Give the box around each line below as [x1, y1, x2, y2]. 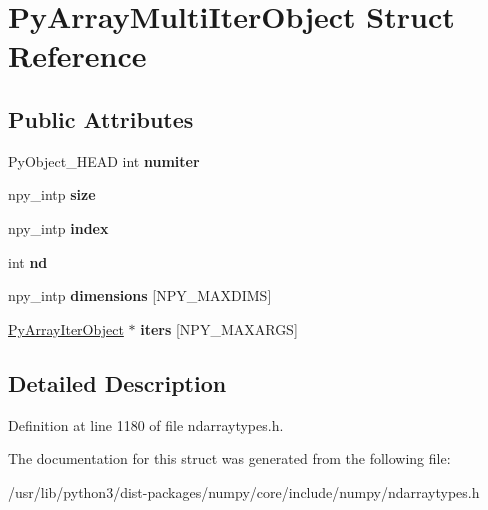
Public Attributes [8, 103, 194, 134]
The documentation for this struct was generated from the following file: [8, 448, 451, 469]
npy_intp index [8, 217, 109, 238]
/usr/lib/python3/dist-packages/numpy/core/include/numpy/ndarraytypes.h [8, 481, 480, 502]
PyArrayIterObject [8, 318, 124, 339]
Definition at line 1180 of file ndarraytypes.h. [8, 414, 284, 435]
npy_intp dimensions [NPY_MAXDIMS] [8, 285, 272, 306]
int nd [8, 251, 48, 272]
